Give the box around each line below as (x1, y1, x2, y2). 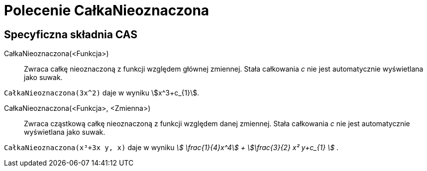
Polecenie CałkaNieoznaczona (4, 2, 210, 19)
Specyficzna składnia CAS (4, 28, 137, 41)
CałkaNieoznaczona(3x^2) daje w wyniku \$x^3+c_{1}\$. (4, 88, 200, 97)
